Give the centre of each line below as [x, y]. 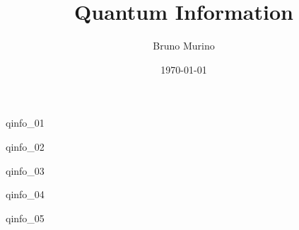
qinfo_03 [25, 170]
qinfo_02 [25, 146]
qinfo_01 [25, 123]
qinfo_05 [25, 218]
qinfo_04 [25, 194]
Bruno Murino [184, 46]
